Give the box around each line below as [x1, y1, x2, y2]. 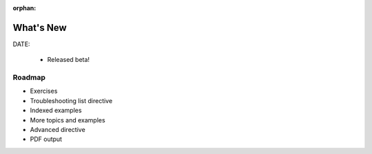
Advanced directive [30, 126, 85, 133]
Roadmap [12, 73, 46, 82]
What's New [12, 21, 67, 34]
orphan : [12, 4, 37, 12]
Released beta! [47, 56, 90, 64]
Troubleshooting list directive [30, 96, 113, 104]
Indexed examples [30, 107, 82, 115]
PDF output [30, 135, 62, 144]
